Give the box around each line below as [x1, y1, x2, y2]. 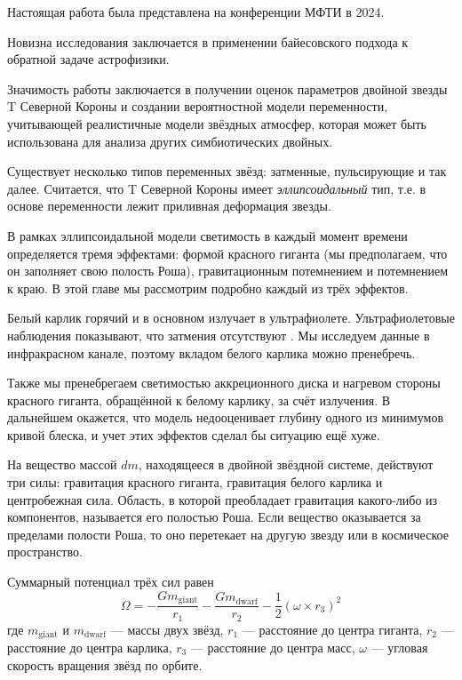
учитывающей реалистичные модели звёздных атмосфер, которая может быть [7, 114, 426, 132]
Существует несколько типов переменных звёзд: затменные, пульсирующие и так [7, 162, 447, 180]
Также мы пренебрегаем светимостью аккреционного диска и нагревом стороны [7, 373, 441, 392]
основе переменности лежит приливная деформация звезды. [7, 196, 331, 215]
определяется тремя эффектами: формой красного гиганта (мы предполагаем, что [7, 244, 448, 262]
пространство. [7, 542, 83, 561]
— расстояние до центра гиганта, [242, 620, 423, 638]
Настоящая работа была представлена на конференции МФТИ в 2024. [7, 3, 385, 20]
